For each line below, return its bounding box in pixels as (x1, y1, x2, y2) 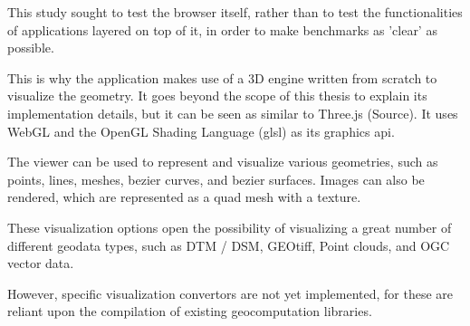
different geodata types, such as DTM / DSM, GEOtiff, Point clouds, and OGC (7, 235, 450, 254)
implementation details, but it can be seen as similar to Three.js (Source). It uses (7, 103, 458, 122)
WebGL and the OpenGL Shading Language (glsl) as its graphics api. (7, 121, 395, 140)
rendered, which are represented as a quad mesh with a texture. (7, 187, 361, 206)
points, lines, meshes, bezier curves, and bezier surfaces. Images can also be (7, 169, 425, 188)
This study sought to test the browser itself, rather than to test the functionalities (7, 3, 463, 21)
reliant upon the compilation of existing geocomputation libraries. (7, 302, 372, 321)
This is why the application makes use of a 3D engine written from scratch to (7, 68, 437, 87)
